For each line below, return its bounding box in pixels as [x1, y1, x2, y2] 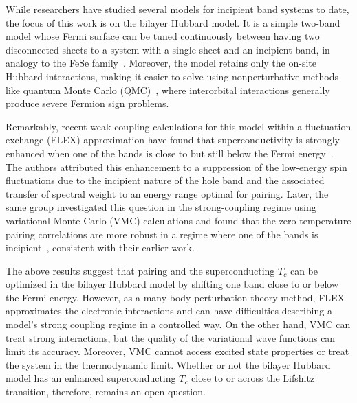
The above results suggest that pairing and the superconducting [6, 263, 275, 277]
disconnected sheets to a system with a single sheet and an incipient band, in [6, 42, 330, 56]
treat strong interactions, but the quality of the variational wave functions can [6, 330, 336, 345]
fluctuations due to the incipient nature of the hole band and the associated [6, 173, 325, 187]
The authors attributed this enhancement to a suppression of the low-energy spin [6, 159, 347, 174]
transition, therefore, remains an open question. [6, 384, 206, 399]
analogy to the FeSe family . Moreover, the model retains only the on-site [6, 56, 316, 70]
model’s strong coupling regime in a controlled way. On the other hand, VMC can [6, 317, 351, 332]
